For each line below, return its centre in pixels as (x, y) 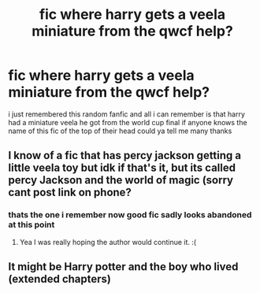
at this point (32, 224)
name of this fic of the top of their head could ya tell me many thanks (120, 131)
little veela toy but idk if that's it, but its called (122, 168)
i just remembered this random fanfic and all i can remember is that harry (127, 114)
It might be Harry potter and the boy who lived (123, 267)
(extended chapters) (60, 279)
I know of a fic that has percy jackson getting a (125, 156)
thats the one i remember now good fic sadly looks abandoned (130, 215)
